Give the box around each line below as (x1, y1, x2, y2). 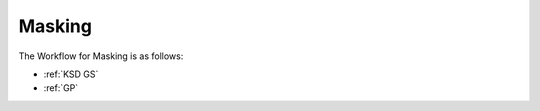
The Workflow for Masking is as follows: (18, 50, 184, 62)
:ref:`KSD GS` (43, 68, 99, 80)
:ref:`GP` (43, 82, 79, 94)
